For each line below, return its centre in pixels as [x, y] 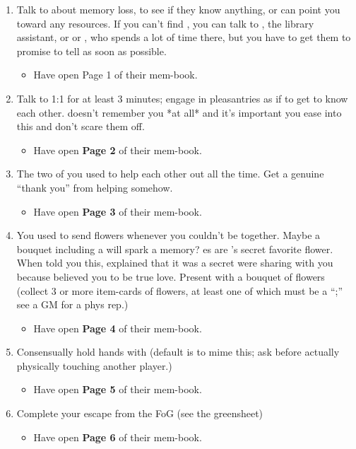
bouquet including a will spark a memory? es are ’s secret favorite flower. [175, 249]
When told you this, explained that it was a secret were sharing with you [175, 263]
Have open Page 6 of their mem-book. [118, 437]
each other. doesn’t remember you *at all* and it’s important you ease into [179, 112]
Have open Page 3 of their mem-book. [118, 211]
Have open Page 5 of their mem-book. [118, 389]
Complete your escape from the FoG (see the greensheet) [140, 413]
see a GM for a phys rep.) [72, 304]
